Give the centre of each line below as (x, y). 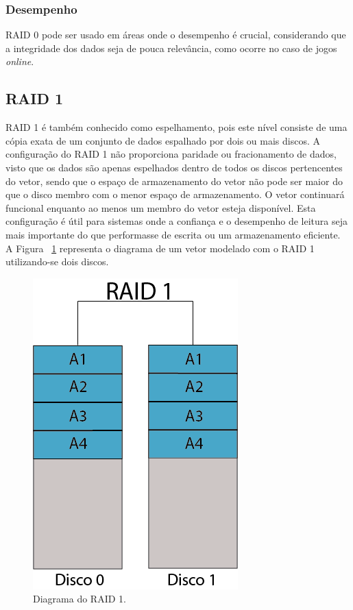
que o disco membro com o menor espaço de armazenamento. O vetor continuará (175, 194)
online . (20, 61)
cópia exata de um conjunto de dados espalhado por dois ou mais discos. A (163, 140)
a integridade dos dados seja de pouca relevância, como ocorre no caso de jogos (171, 48)
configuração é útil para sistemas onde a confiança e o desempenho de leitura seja (177, 221)
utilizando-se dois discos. (57, 261)
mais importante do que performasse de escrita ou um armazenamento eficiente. (173, 234)
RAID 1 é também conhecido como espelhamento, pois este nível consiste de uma (176, 127)
